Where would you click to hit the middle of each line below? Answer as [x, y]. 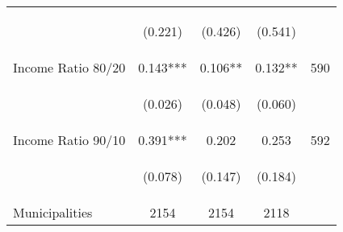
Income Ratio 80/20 [69, 67]
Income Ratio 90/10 [69, 140]
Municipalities [53, 212]
